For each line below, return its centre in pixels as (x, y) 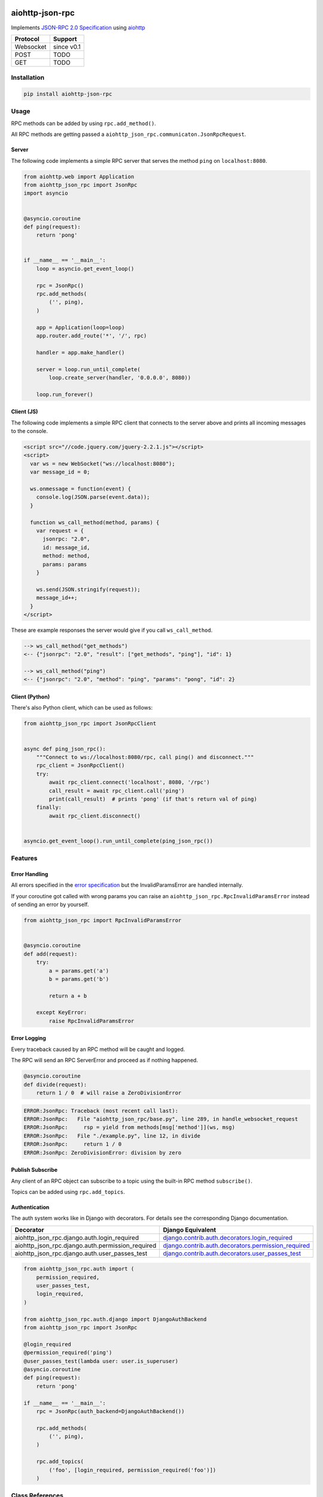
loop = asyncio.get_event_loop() (85, 269)
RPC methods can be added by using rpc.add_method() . (84, 123)
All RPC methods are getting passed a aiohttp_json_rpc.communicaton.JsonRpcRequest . (129, 134)
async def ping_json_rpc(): (65, 749)
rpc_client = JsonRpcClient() (80, 766)
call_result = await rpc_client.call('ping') (117, 791)
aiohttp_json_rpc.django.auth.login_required (77, 1238)
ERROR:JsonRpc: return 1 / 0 (73, 1144)
